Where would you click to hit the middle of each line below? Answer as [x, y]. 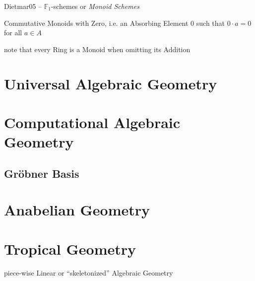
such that [211, 23]
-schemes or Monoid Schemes [95, 6]
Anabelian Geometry [77, 210]
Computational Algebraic [92, 122]
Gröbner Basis [42, 173]
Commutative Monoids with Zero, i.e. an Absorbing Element [96, 23]
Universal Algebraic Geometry [111, 83]
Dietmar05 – [23, 6]
